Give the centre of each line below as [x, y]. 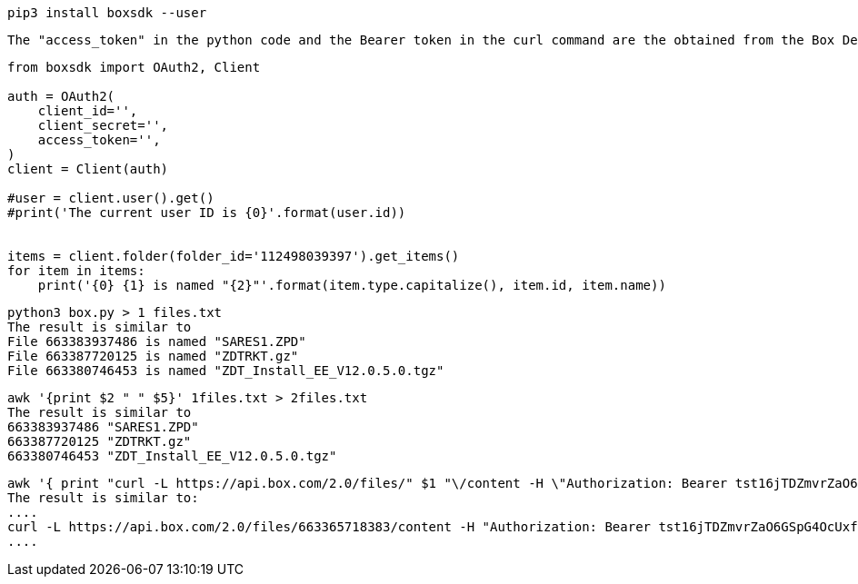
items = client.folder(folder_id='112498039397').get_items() [234, 256]
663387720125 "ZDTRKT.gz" [100, 441]
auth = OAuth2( [61, 96]
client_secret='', [103, 125]
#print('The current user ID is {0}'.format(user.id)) [207, 213]
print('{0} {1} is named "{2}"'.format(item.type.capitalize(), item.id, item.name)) [352, 285]
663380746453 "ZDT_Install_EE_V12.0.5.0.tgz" [172, 456]
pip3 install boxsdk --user [107, 13]
